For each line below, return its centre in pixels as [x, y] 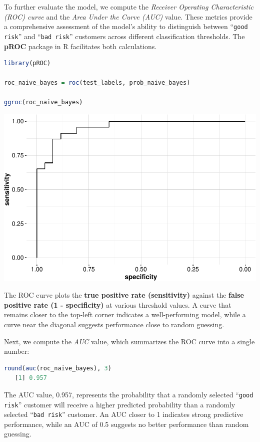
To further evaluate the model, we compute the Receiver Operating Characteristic [129, 7]
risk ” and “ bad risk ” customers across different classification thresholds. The [124, 36]
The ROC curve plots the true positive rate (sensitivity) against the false [124, 295]
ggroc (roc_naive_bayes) [43, 102]
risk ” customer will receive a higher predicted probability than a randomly [120, 404]
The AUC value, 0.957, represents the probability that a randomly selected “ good [129, 394]
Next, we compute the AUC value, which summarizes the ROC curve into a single [129, 341]
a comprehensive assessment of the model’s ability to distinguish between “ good [126, 26]
